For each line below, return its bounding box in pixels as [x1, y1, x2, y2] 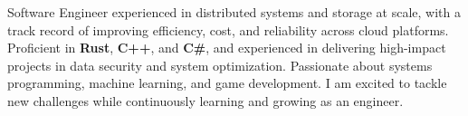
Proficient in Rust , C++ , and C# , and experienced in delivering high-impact [7, 38, 446, 57]
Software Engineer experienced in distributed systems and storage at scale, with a [7, 3, 461, 21]
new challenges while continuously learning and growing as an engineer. [7, 91, 404, 110]
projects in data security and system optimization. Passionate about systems [7, 55, 433, 74]
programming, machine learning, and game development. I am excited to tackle [7, 73, 447, 92]
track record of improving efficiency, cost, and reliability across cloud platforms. [7, 20, 449, 39]
